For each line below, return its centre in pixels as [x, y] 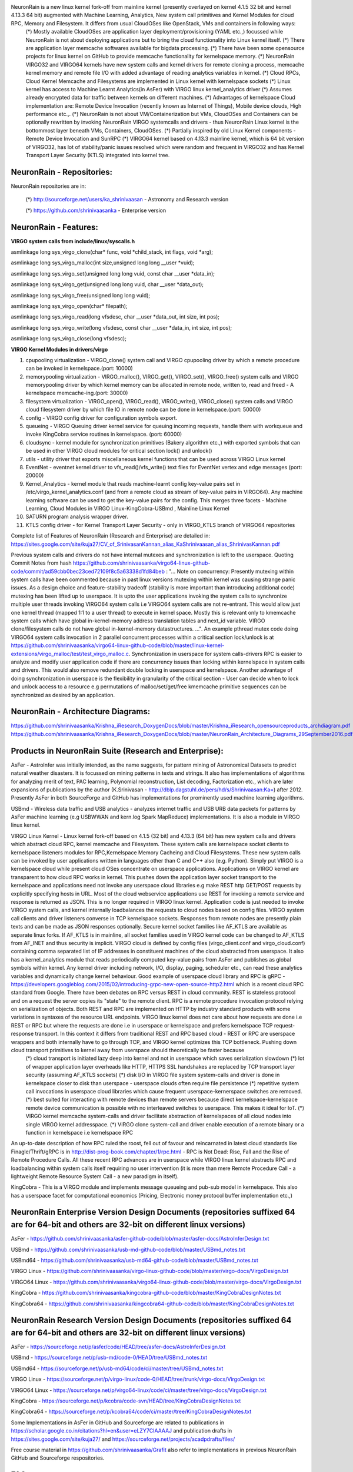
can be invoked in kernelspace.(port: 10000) [79, 369]
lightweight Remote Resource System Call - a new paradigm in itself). [95, 1176]
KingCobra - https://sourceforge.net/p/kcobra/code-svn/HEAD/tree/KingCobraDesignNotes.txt [126, 1401]
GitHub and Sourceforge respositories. [58, 1458]
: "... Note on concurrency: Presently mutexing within [230, 571]
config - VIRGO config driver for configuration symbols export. [101, 417]
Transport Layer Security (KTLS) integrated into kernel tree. [98, 155]
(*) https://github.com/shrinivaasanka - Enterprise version [96, 210]
